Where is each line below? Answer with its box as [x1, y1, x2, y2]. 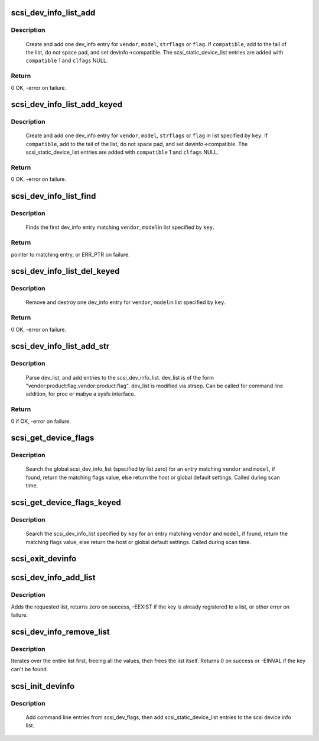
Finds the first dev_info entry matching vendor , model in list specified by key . [25, 224, 214, 231]
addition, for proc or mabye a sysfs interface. [25, 390, 136, 397]
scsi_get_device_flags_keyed [11, 497, 121, 508]
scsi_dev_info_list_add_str [11, 341, 110, 351]
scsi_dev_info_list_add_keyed [11, 99, 122, 109]
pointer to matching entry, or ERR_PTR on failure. [11, 251, 130, 258]
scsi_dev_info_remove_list [11, 627, 110, 637]
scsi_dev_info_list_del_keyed [11, 266, 120, 276]
